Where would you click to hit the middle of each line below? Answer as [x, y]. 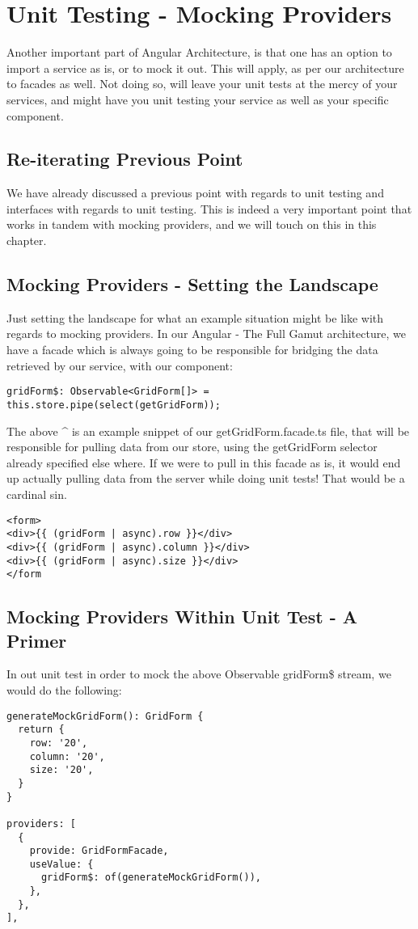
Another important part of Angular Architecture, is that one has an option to [199, 52]
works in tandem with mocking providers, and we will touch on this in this [192, 224]
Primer [37, 640]
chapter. [27, 241]
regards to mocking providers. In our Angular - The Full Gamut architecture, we [206, 334]
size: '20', [61, 770]
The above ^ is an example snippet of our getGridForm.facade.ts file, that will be [208, 431]
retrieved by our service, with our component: [120, 365]
